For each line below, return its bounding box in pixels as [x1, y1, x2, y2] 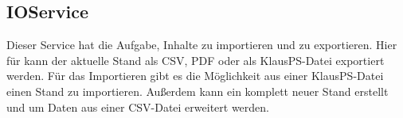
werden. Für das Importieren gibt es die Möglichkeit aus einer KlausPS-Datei [6, 67, 384, 84]
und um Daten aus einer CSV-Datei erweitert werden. [6, 98, 269, 115]
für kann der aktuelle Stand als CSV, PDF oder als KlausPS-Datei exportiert [6, 51, 385, 68]
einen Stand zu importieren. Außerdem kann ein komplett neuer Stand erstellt [6, 82, 389, 99]
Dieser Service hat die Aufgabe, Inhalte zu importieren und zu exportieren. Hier [6, 36, 397, 53]
